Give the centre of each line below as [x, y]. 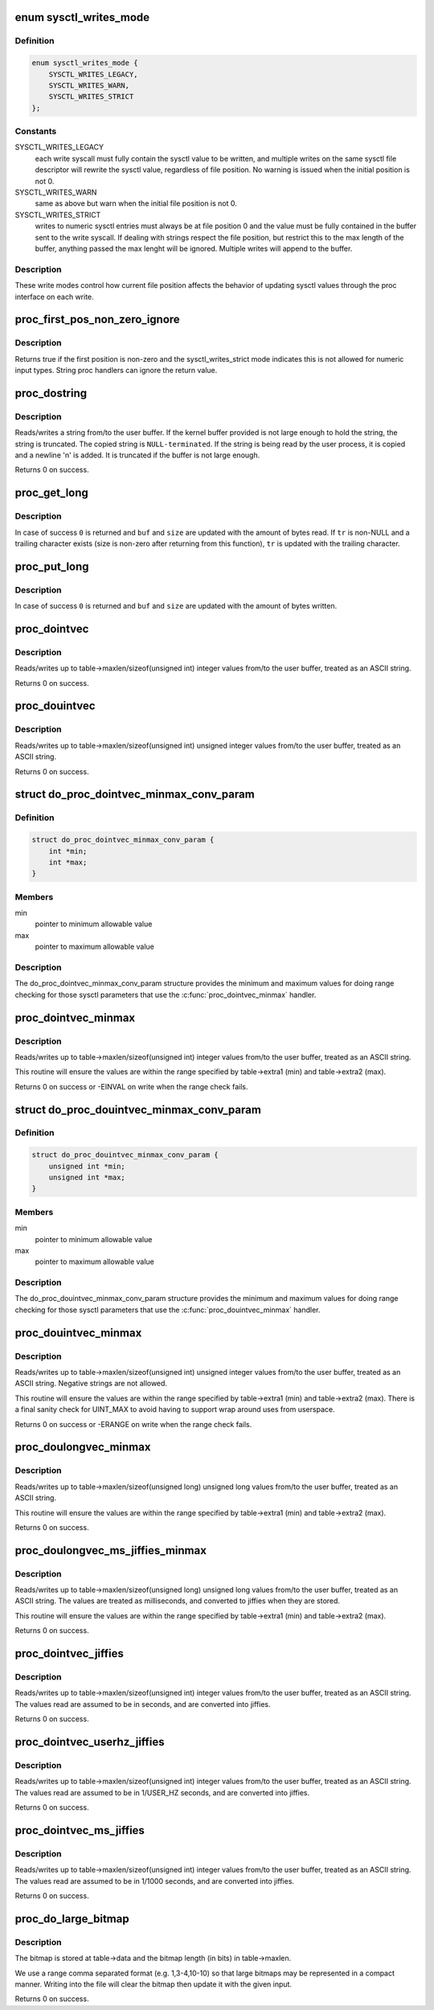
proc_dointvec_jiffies [69, 1653]
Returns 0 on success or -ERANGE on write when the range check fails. [133, 1424]
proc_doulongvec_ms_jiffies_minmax [111, 1551]
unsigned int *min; [87, 1166]
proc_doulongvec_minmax [83, 1447]
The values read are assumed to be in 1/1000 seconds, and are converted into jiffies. [155, 1881]
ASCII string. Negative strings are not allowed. [91, 1384]
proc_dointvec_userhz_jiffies [90, 1742]
